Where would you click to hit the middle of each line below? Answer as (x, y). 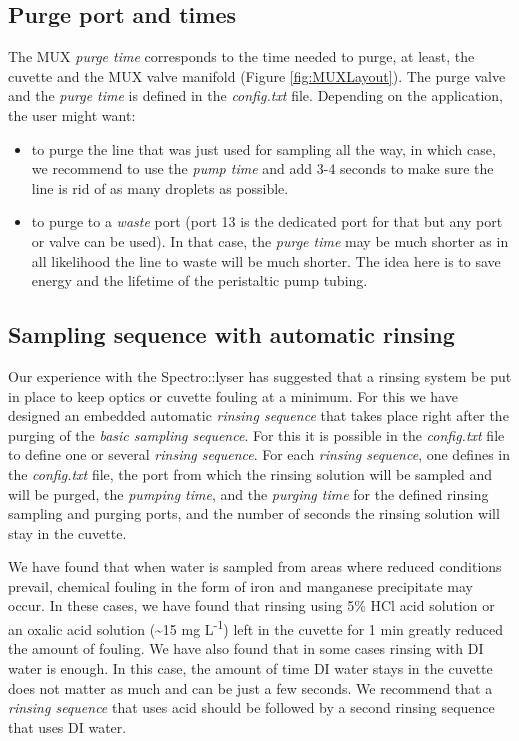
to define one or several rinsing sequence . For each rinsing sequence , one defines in (259, 454)
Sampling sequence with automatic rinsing (231, 334)
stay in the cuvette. (67, 532)
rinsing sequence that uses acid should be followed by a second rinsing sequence (251, 707)
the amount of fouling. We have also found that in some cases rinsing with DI (246, 648)
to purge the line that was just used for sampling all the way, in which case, (263, 148)
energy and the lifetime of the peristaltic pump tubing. (199, 280)
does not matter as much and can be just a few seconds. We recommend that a (250, 687)
